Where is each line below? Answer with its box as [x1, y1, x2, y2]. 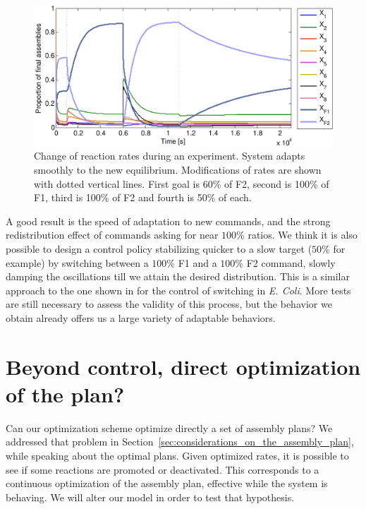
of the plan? [6, 379, 125, 408]
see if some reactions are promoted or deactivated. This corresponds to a [6, 462, 319, 477]
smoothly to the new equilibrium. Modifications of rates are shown [34, 162, 322, 176]
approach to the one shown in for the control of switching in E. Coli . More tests [6, 282, 351, 297]
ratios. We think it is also [248, 227, 358, 242]
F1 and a [178, 255, 217, 270]
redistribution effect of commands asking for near [6, 227, 219, 242]
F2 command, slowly [246, 255, 336, 270]
